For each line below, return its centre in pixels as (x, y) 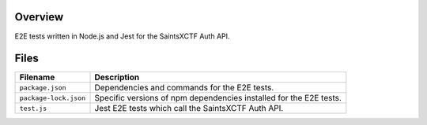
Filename (37, 77)
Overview (39, 17)
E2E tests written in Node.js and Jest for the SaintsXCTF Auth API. (122, 36)
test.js (33, 108)
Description (117, 77)
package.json (43, 88)
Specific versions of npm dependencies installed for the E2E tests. (218, 98)
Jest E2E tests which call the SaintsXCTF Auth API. (189, 108)
